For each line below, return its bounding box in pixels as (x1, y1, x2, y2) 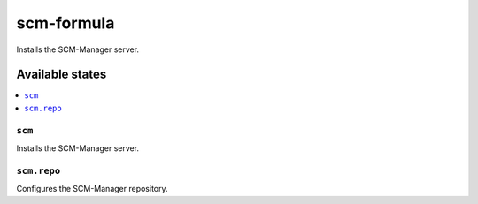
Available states (16, 67, 107, 82)
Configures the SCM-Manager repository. (16, 184, 168, 194)
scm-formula (16, 13, 115, 33)
